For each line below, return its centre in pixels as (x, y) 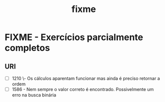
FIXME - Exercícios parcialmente (74, 37)
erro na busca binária (34, 95)
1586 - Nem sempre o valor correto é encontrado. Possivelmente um (83, 89)
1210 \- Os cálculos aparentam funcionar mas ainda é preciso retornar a (86, 78)
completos (27, 48)
